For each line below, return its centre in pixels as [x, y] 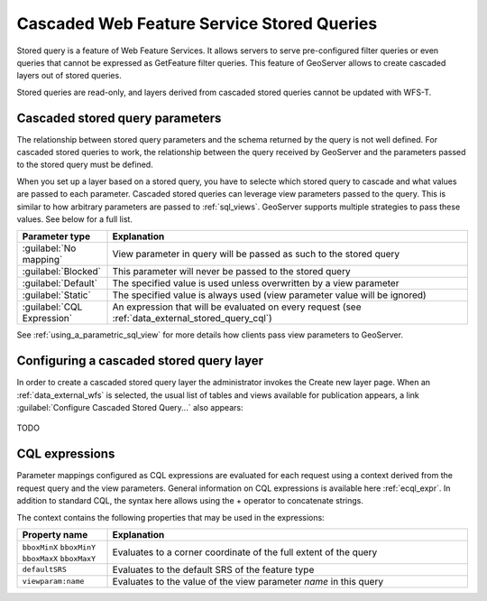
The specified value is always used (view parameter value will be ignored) [270, 295]
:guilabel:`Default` [60, 283]
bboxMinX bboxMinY [59, 547]
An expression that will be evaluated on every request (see [237, 307]
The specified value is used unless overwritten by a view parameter [256, 283]
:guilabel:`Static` [57, 295]
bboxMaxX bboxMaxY [59, 558]
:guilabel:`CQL [52, 307]
